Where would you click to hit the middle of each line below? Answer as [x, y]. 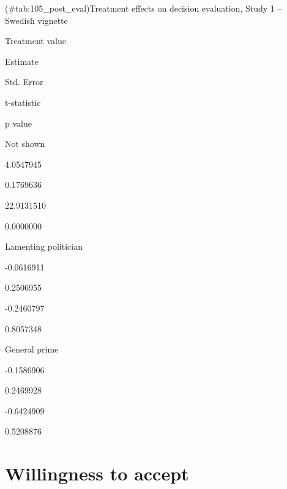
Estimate [22, 61]
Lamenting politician [44, 246]
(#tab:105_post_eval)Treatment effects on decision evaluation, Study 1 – [143, 8]
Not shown [25, 144]
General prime [32, 349]
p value [18, 123]
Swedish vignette [36, 20]
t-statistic [23, 102]
